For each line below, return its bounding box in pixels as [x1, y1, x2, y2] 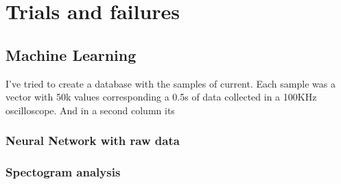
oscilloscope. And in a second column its [5, 103, 175, 117]
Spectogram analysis [5, 163, 121, 181]
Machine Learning [5, 44, 137, 65]
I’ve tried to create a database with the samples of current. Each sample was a [5, 76, 336, 90]
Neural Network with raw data [5, 132, 180, 149]
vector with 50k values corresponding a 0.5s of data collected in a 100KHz [5, 90, 317, 104]
